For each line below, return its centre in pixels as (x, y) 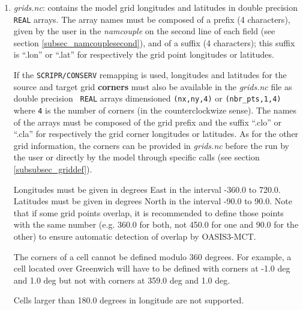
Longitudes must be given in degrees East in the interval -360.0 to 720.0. (147, 189)
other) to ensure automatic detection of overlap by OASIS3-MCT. (135, 236)
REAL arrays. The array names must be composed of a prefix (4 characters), (152, 19)
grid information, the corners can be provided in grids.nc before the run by (151, 145)
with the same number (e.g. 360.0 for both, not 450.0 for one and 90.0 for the (156, 224)
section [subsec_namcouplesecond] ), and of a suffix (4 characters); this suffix (154, 42)
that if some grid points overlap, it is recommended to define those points (148, 212)
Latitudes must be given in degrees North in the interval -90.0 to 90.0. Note (153, 201)
